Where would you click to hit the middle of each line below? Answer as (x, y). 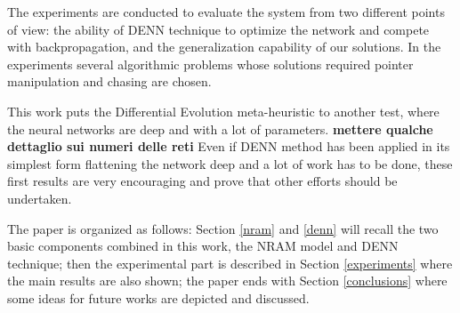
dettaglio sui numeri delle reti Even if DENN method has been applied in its (229, 146)
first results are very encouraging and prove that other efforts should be (202, 181)
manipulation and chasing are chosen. (109, 81)
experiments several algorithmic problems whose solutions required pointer (210, 64)
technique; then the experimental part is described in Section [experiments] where (230, 263)
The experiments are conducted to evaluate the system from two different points (226, 12)
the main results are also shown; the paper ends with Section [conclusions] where (227, 281)
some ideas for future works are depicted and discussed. (158, 297)
